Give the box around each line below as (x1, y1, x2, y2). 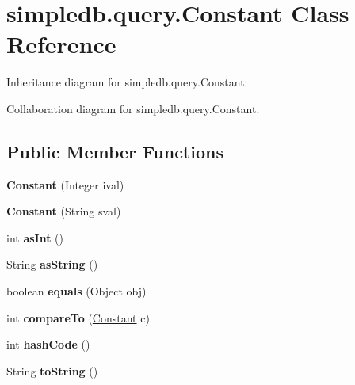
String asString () (6, 256, 98, 273)
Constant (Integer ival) (6, 176, 124, 192)
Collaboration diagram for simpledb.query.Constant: (6, 100, 260, 116)
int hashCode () (6, 336, 90, 353)
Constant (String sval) (6, 203, 121, 219)
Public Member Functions (6, 139, 223, 163)
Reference (6, 28, 116, 60)
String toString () (6, 362, 98, 379)
